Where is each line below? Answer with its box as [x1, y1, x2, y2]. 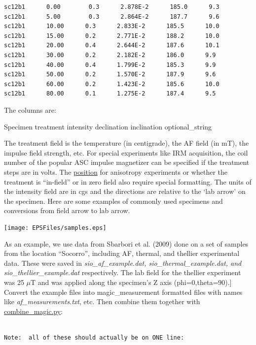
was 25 [4, 277, 24, 287]
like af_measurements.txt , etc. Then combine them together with [4, 296, 200, 307]
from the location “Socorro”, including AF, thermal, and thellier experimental [4, 248, 240, 258]
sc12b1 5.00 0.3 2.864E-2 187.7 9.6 [4, 13, 219, 20]
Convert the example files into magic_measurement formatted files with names [4, 286, 243, 297]
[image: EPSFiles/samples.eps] [4, 224, 107, 231]
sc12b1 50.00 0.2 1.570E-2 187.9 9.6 [4, 71, 216, 78]
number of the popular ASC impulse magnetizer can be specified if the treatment [4, 157, 250, 167]
